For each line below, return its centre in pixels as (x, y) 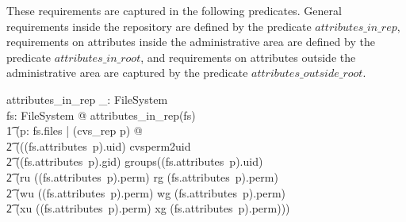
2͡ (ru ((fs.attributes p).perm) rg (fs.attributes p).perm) (142, 176)
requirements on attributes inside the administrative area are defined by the (191, 42)
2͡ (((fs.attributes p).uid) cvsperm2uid (99, 145)
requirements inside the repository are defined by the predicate (159, 26)
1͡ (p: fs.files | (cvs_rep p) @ (75, 130)
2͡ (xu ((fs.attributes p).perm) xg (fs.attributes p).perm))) (148, 208)
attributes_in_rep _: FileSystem (87, 99)
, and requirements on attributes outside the (248, 57)
